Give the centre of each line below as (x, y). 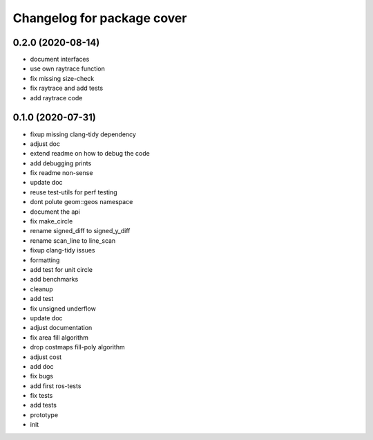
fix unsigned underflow (63, 309)
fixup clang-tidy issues (63, 250)
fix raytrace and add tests (67, 88)
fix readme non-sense (61, 173)
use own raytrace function (67, 68)
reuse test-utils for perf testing (74, 192)
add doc (42, 366)
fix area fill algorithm (59, 337)
